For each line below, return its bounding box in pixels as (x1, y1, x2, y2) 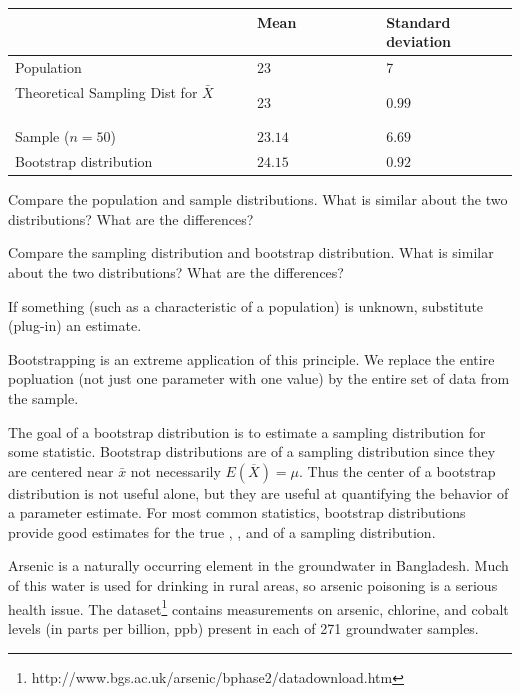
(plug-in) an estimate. (8, 315, 142, 336)
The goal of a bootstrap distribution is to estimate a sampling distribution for (8, 421, 486, 442)
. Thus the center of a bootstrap (299, 460, 496, 481)
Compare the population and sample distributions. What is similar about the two (8, 189, 508, 210)
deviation (386, 31, 451, 52)
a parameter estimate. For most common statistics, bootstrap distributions (8, 502, 466, 523)
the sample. (8, 387, 79, 408)
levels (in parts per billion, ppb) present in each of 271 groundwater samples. (8, 617, 479, 638)
